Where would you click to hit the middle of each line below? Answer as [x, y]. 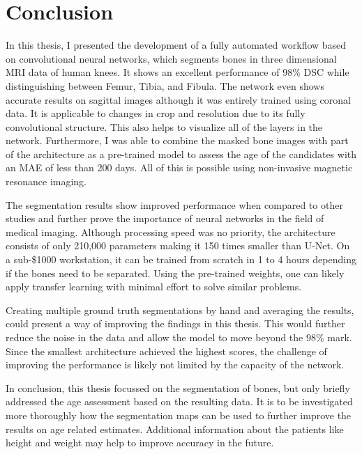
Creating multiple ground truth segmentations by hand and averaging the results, [180, 310]
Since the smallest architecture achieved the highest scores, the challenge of [166, 351]
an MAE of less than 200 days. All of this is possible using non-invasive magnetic [179, 167]
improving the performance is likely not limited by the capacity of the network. [175, 365]
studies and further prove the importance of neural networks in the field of [165, 218]
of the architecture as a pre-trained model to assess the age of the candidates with [181, 154]
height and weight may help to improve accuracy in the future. [140, 443]
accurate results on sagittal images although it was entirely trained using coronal [178, 99]
